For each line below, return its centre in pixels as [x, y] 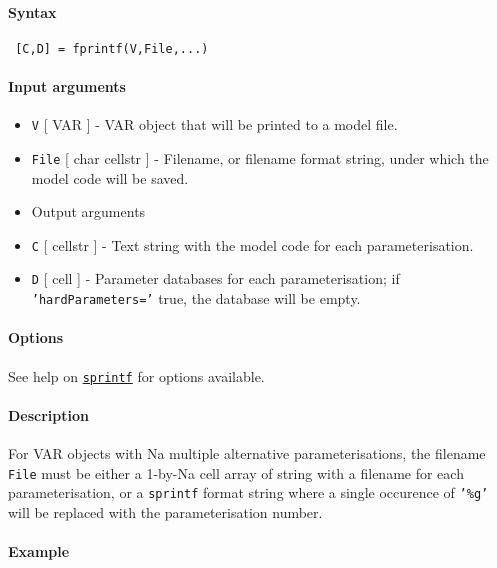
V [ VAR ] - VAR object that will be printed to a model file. [214, 124]
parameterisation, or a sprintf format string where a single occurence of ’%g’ [248, 492]
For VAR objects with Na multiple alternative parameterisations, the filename [247, 452]
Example [39, 551]
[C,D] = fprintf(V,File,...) [112, 48]
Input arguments [67, 86]
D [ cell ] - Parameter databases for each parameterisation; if [215, 278]
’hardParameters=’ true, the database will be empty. [196, 298]
